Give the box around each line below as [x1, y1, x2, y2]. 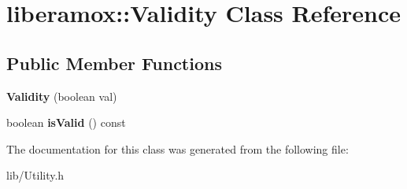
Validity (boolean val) [6, 87, 117, 104]
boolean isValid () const [6, 114, 126, 131]
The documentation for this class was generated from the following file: [6, 140, 349, 157]
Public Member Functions [6, 50, 222, 75]
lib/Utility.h [6, 167, 65, 183]
